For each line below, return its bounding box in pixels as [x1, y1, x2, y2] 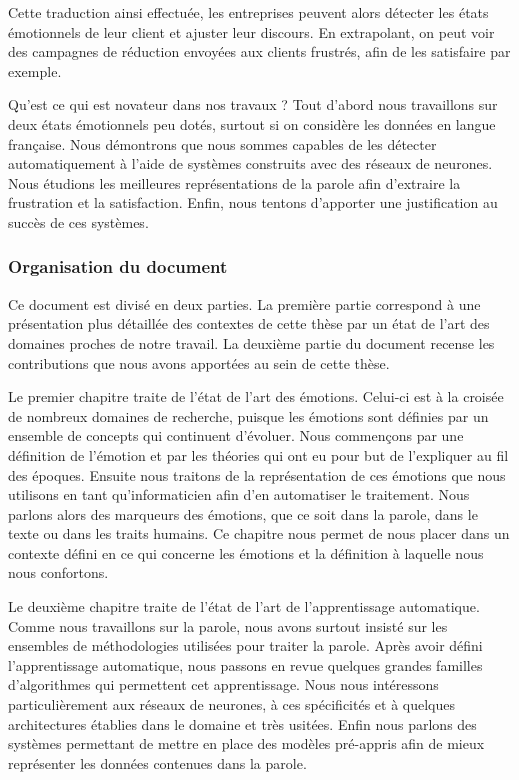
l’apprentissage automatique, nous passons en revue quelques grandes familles [8, 654, 483, 675]
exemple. [8, 60, 62, 81]
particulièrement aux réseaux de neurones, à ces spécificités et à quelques [8, 694, 456, 715]
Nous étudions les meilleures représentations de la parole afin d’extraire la [8, 172, 461, 193]
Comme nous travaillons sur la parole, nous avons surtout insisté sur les [8, 615, 448, 636]
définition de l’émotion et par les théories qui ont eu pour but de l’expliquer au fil [8, 444, 509, 465]
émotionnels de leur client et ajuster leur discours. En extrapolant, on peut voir [8, 21, 495, 42]
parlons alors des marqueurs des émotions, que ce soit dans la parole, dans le [8, 503, 478, 524]
